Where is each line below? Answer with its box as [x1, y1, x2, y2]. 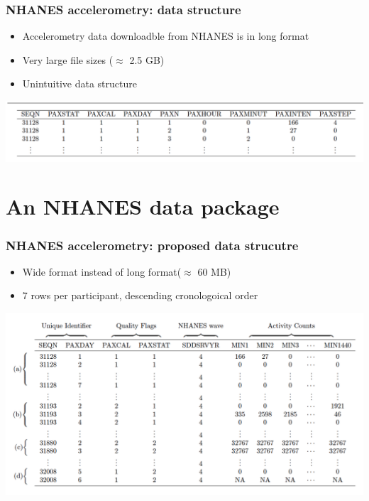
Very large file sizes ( [22, 52, 114, 67]
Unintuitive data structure [22, 76, 137, 91]
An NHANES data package [6, 192, 280, 221]
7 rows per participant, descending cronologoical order [22, 288, 258, 303]
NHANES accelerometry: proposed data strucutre [6, 236, 299, 254]
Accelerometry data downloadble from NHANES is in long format [22, 28, 309, 43]
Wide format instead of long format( [22, 264, 182, 279]
